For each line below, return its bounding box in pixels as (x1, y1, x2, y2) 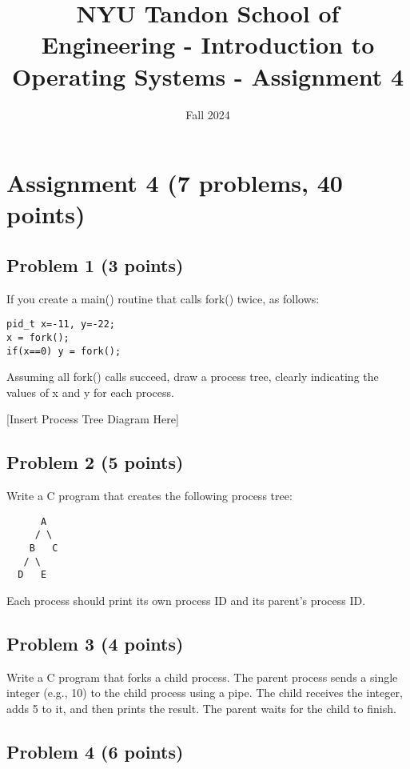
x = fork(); (6, 331, 70, 343)
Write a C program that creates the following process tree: (6, 487, 293, 504)
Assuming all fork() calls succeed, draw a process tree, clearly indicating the (6, 368, 379, 385)
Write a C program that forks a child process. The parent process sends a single (6, 668, 398, 685)
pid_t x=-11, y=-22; (6, 318, 116, 330)
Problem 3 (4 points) (6, 631, 184, 656)
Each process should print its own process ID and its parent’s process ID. (6, 592, 366, 609)
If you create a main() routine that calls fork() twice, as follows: (6, 290, 320, 306)
